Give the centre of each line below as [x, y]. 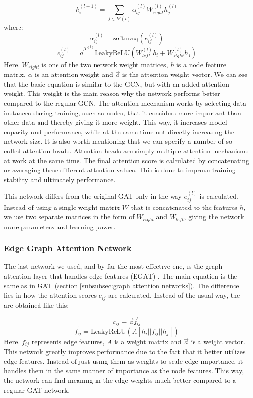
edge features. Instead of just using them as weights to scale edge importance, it [124, 361]
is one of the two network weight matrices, [105, 64]
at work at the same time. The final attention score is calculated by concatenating [127, 160]
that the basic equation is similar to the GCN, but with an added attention [117, 84]
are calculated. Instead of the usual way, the [174, 295]
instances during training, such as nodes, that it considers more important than [123, 112]
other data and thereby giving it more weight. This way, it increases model [116, 122]
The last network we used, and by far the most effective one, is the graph [113, 266]
